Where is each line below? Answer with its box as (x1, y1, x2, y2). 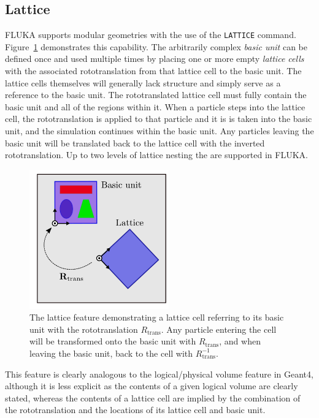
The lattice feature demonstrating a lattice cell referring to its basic (29, 311, 284, 324)
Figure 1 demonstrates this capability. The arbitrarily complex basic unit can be (5, 40, 307, 53)
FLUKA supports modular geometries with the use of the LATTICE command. (5, 28, 296, 41)
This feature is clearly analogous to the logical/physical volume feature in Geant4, (5, 367, 313, 380)
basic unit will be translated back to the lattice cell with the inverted (5, 136, 265, 149)
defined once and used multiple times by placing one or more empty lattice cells (5, 52, 304, 65)
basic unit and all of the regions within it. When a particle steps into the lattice (5, 100, 306, 113)
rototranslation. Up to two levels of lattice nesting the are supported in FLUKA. (5, 148, 308, 161)
